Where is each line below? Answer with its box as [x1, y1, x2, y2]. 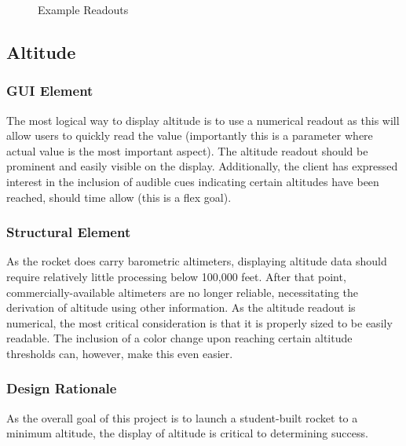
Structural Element [6, 222, 131, 242]
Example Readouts [38, 2, 129, 17]
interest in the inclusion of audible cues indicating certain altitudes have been [6, 173, 379, 189]
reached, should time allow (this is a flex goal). [6, 188, 232, 205]
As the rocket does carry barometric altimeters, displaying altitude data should [6, 253, 387, 269]
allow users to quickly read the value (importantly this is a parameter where [6, 127, 373, 144]
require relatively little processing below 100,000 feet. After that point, [6, 268, 346, 284]
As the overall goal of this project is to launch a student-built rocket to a [6, 409, 358, 426]
